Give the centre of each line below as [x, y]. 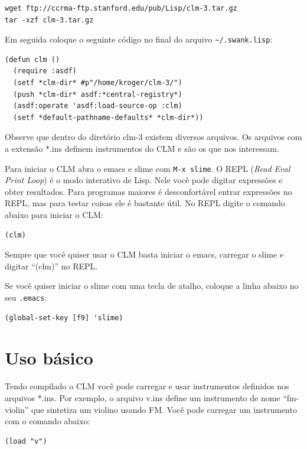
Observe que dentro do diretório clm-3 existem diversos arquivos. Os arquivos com [153, 137]
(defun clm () [32, 59]
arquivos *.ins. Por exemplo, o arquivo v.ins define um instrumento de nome [143, 397]
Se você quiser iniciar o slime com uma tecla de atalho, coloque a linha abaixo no [152, 286]
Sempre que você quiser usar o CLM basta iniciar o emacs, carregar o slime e [144, 254]
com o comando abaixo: [48, 421]
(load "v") [26, 441]
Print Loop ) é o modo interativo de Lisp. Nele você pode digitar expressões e [144, 180]
